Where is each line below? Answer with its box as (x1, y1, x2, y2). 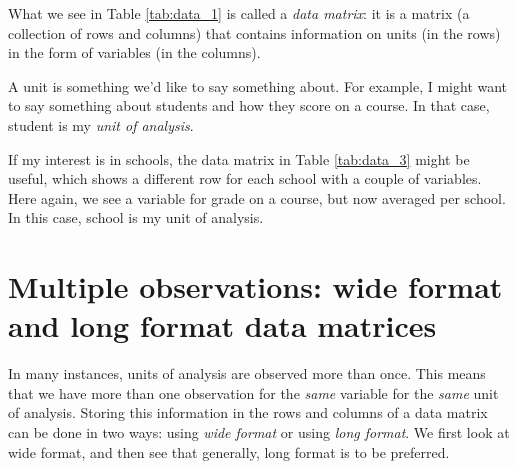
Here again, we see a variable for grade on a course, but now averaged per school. (8, 187, 506, 208)
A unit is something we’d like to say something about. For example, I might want (8, 75, 508, 96)
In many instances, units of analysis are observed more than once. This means (8, 363, 486, 384)
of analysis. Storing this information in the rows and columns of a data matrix (8, 402, 488, 423)
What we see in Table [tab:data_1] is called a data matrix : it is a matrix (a (8, 3, 470, 23)
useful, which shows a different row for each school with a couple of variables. (8, 168, 482, 189)
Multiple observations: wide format (8, 266, 503, 307)
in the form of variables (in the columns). (8, 42, 261, 63)
